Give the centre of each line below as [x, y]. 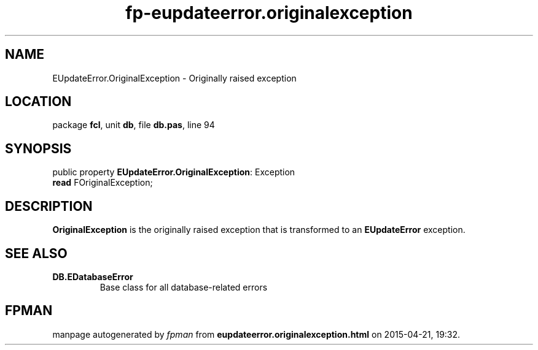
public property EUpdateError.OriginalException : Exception [174, 172]
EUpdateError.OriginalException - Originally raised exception [174, 78]
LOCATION [38, 102]
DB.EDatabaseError [93, 276]
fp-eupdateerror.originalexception [269, 13]
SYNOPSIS [38, 148]
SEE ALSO [36, 253]
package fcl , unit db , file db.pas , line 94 [134, 125]
